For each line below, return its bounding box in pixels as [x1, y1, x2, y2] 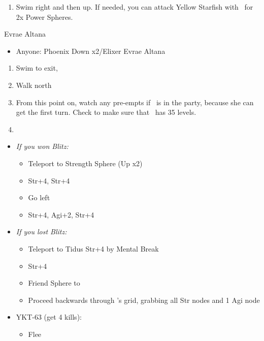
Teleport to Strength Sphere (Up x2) [28, 158, 143, 168]
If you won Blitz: [16, 141, 69, 151]
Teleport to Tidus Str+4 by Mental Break [28, 243, 159, 254]
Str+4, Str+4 [28, 175, 70, 185]
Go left [28, 192, 50, 203]
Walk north [16, 79, 52, 90]
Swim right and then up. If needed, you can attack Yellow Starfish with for [16, 2, 253, 12]
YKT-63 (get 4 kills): [16, 312, 82, 322]
